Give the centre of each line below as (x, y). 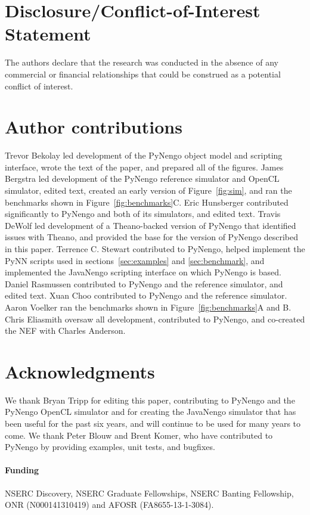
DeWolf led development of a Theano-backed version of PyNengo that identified (151, 225)
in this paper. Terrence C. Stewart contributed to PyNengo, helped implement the (155, 248)
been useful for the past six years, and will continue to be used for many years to (153, 424)
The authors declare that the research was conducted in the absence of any (142, 62)
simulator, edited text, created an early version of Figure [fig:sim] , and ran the (148, 190)
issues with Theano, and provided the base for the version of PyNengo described (151, 237)
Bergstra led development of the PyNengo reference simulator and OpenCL (142, 179)
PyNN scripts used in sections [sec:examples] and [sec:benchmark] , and (135, 260)
